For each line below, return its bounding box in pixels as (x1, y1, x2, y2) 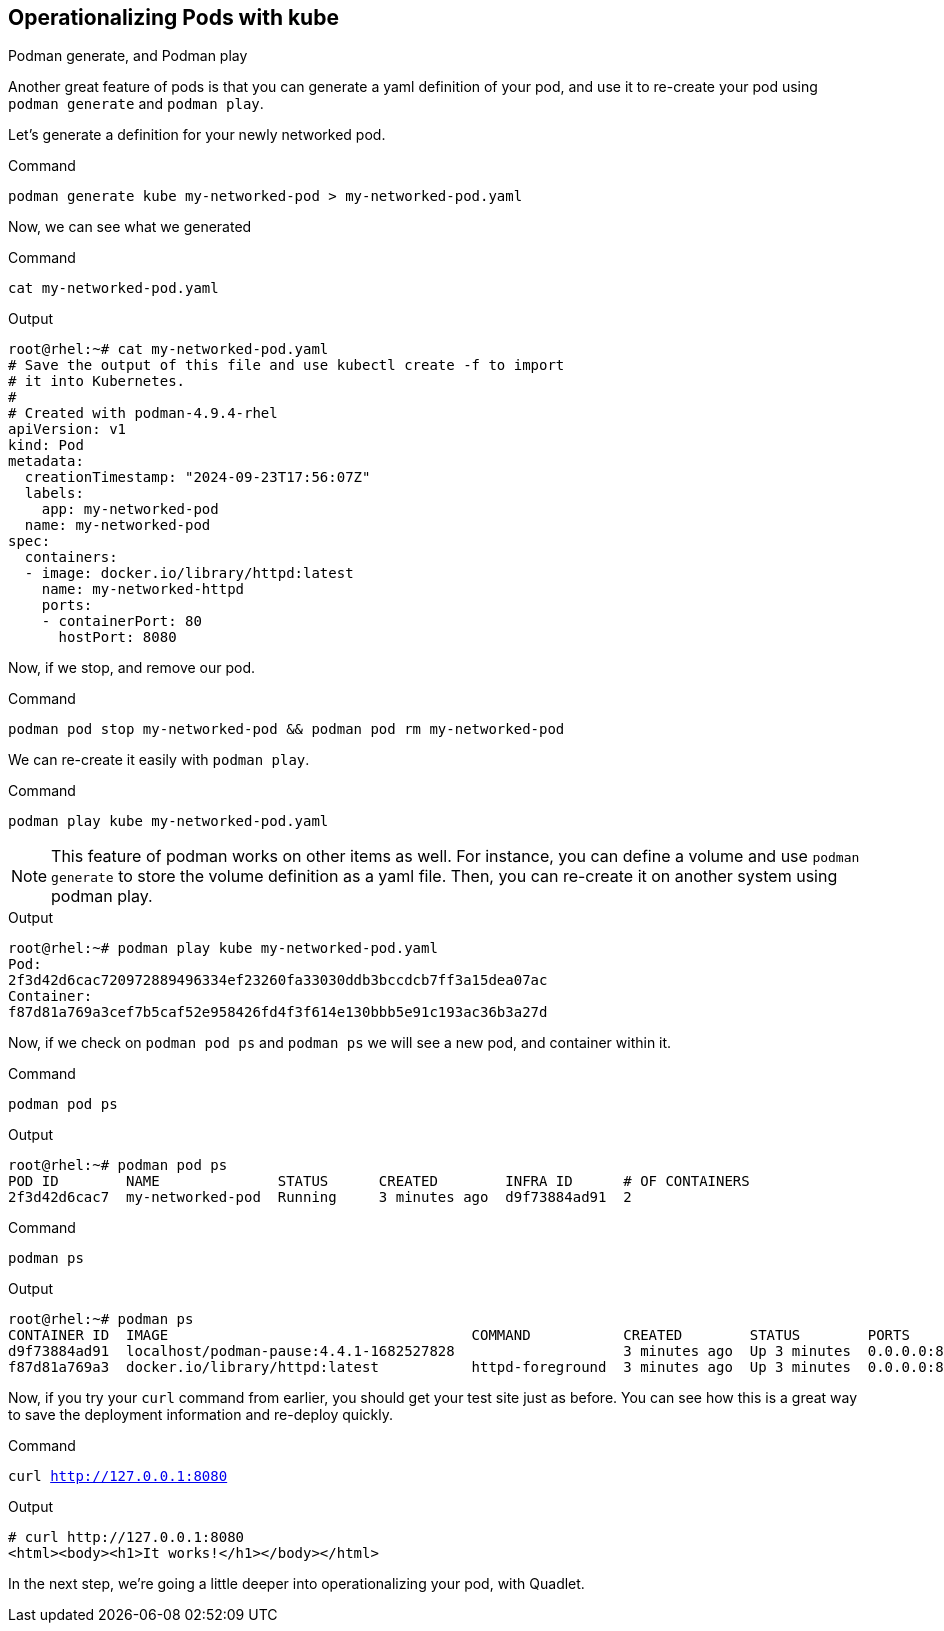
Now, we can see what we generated (8, 218, 252, 236)
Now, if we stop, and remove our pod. (8, 659, 256, 677)
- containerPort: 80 (41, 613, 202, 630)
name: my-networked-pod (24, 517, 211, 534)
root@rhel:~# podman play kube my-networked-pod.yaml (8, 940, 438, 957)
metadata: (8, 453, 84, 470)
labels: (24, 485, 84, 502)
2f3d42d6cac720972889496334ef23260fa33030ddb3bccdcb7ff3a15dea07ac (8, 972, 548, 989)
